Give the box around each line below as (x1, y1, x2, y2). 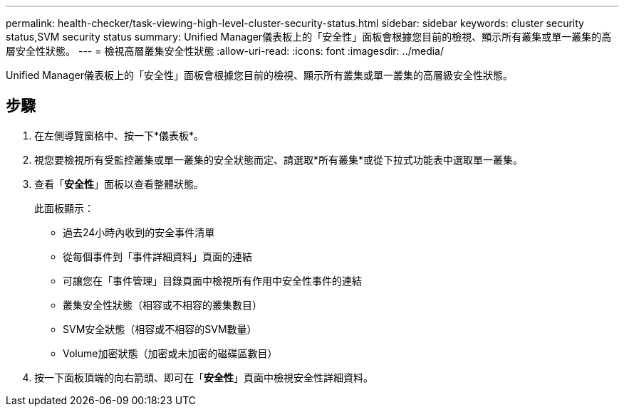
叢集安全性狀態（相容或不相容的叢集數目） (63, 298, 262, 311)
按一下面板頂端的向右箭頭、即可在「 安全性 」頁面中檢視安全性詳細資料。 (34, 371, 373, 384)
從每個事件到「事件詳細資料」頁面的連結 (63, 250, 252, 263)
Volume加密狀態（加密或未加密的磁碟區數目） (63, 347, 278, 359)
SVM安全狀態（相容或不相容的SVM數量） (63, 322, 257, 335)
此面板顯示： (34, 201, 94, 214)
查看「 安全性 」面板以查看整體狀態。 (34, 177, 204, 190)
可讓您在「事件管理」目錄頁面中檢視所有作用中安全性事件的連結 (63, 274, 362, 287)
